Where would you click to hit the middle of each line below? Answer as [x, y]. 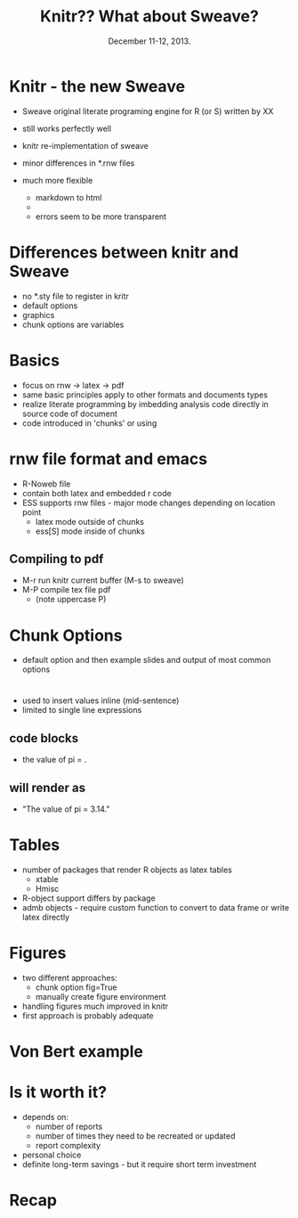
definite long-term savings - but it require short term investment [139, 1165]
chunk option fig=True [76, 987]
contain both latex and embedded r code [97, 493]
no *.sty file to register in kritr [75, 296]
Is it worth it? [58, 1092]
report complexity [68, 1146]
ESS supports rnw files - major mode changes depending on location [149, 503]
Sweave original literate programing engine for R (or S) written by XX [148, 111]
